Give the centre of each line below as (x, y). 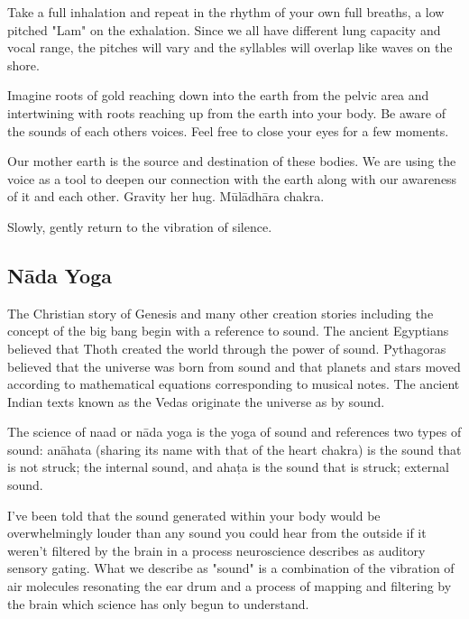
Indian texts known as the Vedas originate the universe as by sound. (196, 401)
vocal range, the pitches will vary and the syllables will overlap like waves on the (230, 47)
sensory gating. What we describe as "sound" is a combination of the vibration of (231, 568)
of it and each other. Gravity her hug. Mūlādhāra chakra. (166, 196)
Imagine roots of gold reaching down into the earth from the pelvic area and (218, 95)
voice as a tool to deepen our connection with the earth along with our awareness (232, 178)
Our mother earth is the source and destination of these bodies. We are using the (232, 161)
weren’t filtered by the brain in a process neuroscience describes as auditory (216, 550)
